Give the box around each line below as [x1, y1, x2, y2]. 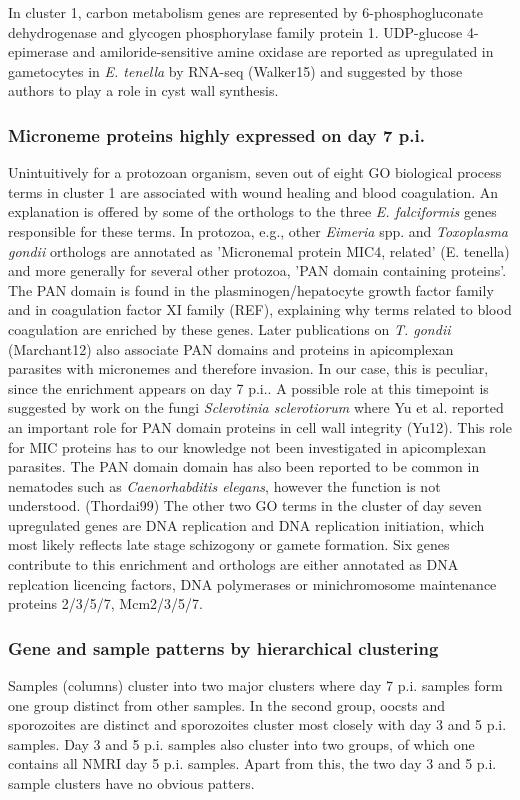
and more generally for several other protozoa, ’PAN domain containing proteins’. [8, 260, 507, 281]
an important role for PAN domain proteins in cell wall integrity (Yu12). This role [8, 416, 512, 437]
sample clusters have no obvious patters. [8, 773, 255, 794]
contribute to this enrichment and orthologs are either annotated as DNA [8, 554, 459, 575]
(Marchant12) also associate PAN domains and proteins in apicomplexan [8, 338, 454, 359]
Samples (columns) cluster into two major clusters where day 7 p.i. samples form [8, 675, 503, 696]
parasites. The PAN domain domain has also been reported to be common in [8, 456, 480, 477]
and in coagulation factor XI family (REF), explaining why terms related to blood [8, 299, 512, 320]
